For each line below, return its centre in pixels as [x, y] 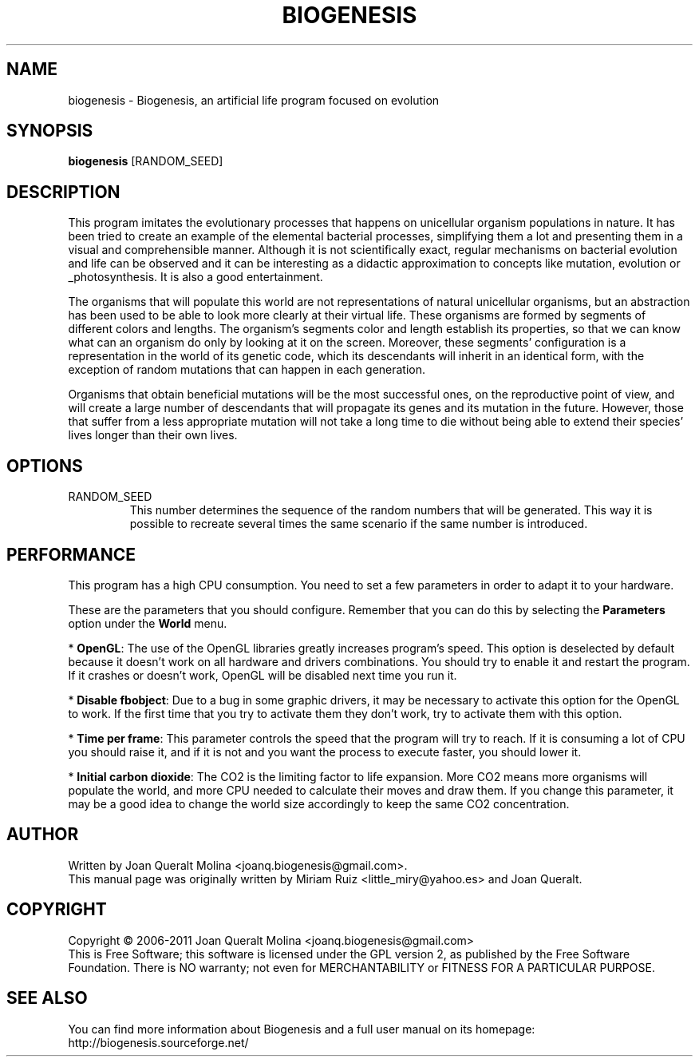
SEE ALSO [47, 998]
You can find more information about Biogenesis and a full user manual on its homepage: [302, 1029]
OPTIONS [45, 466]
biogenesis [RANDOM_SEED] [146, 161]
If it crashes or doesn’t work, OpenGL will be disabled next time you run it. [263, 675]
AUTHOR [43, 835]
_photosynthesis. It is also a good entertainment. [195, 277]
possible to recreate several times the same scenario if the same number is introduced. [359, 524]
